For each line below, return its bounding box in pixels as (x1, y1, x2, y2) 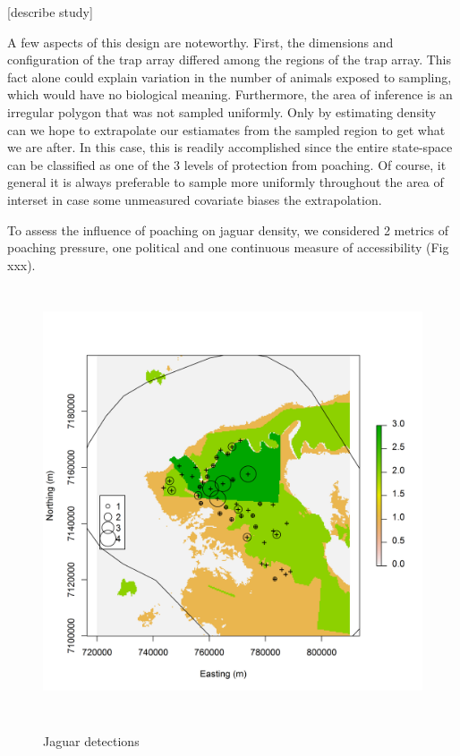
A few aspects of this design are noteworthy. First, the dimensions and (7, 32, 394, 51)
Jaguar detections (43, 731, 140, 750)
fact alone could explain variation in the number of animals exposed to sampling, (7, 67, 452, 86)
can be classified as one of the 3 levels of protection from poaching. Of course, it (7, 155, 447, 174)
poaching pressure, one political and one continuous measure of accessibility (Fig (7, 238, 449, 257)
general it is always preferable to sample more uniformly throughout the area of (7, 173, 444, 191)
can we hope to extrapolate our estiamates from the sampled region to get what (7, 120, 446, 139)
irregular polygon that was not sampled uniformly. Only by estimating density (7, 102, 437, 121)
